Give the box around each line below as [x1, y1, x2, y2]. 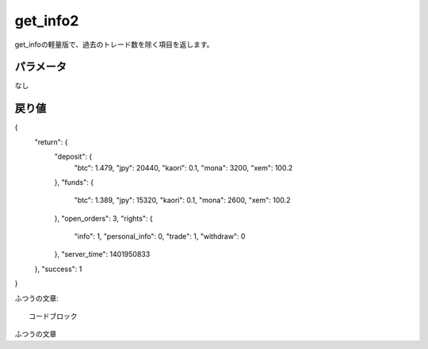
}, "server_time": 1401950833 [54, 250, 151, 259]
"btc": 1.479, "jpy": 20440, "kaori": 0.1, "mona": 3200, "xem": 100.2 [74, 163, 293, 172]
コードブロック [29, 312, 78, 321]
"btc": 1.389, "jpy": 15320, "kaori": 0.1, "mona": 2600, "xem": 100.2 [74, 195, 291, 205]
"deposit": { [54, 151, 93, 162]
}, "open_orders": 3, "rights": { [54, 213, 154, 223]
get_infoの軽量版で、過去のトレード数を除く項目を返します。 [14, 40, 214, 49]
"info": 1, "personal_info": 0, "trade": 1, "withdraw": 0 [74, 232, 246, 241]
